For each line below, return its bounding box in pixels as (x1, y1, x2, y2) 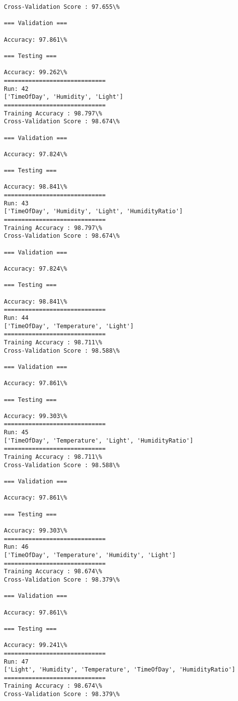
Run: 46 (4, 543, 29, 551)
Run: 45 (4, 429, 29, 436)
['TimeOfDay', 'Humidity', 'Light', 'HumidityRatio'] (4, 208, 183, 215)
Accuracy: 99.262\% (4, 69, 67, 76)
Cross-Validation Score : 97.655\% (4, 3, 120, 10)
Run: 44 (4, 314, 29, 321)
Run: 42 (4, 85, 29, 92)
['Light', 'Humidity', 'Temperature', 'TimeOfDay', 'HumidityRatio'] (4, 666, 236, 673)
